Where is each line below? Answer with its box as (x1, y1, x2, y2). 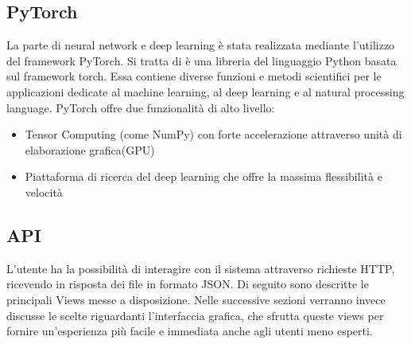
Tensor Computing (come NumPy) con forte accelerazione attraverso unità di (25, 126, 402, 143)
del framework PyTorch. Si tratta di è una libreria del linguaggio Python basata (6, 52, 397, 68)
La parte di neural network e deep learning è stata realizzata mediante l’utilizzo (6, 37, 395, 53)
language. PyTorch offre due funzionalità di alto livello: (6, 99, 275, 115)
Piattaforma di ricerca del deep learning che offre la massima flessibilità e (25, 168, 382, 185)
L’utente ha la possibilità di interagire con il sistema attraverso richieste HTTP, (6, 260, 395, 276)
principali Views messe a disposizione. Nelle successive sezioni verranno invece (6, 291, 386, 307)
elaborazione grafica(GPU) (25, 141, 155, 158)
